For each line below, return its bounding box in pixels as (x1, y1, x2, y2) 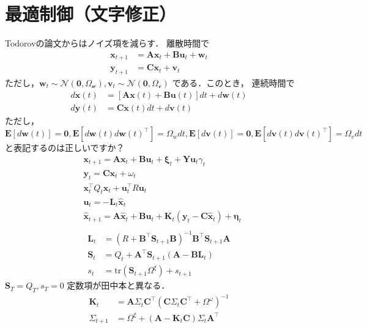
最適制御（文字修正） (5, 1, 177, 26)
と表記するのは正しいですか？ (5, 141, 125, 154)
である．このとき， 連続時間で (172, 76, 295, 89)
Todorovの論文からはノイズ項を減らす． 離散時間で (5, 37, 210, 50)
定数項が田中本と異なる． (67, 279, 170, 292)
